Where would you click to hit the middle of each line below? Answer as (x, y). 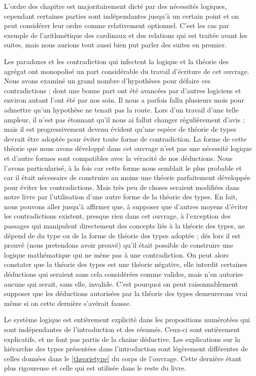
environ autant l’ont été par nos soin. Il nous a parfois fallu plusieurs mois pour (124, 100)
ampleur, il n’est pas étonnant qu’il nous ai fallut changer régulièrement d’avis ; (124, 119)
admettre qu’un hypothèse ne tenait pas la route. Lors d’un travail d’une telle (121, 109)
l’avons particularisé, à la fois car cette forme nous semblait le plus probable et (123, 168)
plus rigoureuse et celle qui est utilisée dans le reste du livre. (95, 368)
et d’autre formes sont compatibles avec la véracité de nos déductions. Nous (118, 158)
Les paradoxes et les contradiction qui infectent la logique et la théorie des (116, 61)
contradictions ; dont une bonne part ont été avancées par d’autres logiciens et (123, 90)
